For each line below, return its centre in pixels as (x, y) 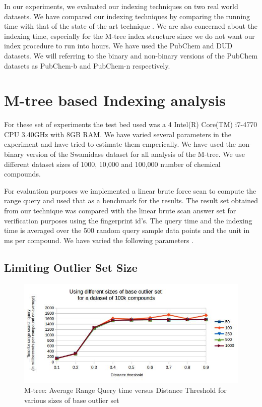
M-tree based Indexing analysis (115, 100)
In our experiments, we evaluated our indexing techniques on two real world (121, 6)
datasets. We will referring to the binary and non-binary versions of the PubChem (131, 55)
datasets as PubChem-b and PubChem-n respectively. (87, 65)
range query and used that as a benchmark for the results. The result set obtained (131, 200)
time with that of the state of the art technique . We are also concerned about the (131, 26)
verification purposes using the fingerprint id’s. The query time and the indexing (128, 220)
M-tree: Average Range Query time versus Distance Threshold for (125, 390)
